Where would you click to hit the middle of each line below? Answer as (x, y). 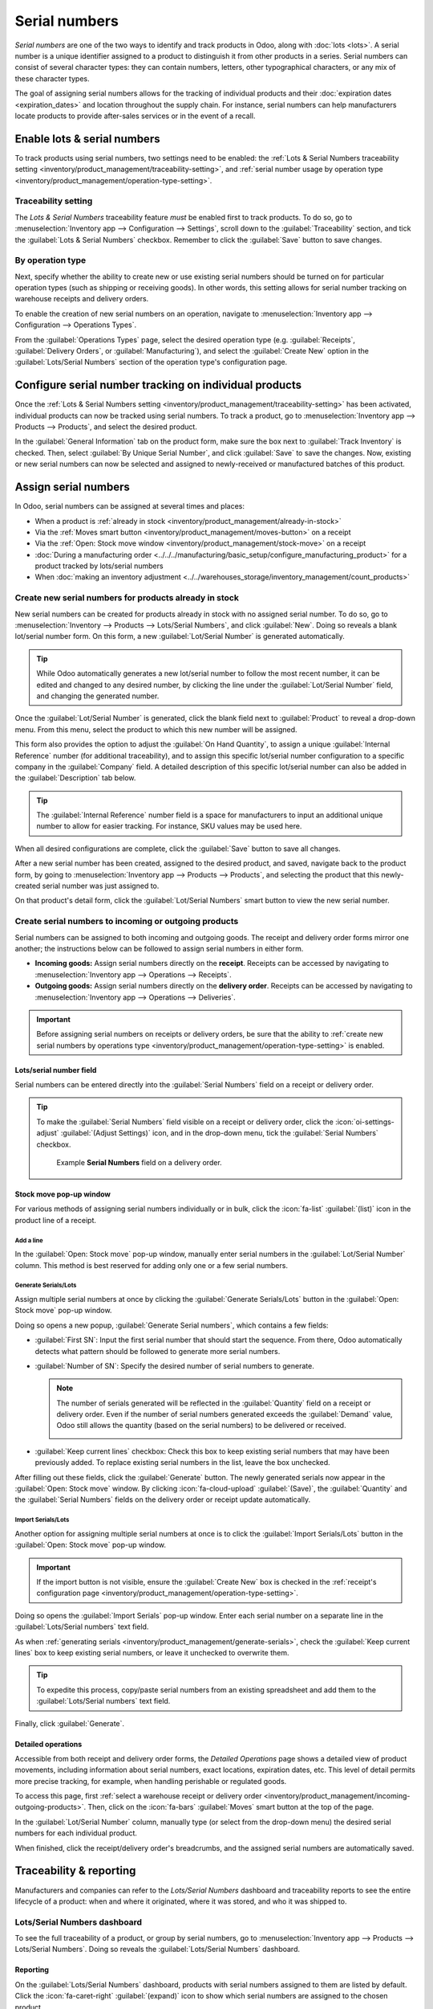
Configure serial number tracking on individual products (158, 385)
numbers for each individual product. (76, 1833)
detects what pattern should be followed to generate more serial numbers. (158, 1351)
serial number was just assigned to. (101, 886)
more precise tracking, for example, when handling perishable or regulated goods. (151, 1781)
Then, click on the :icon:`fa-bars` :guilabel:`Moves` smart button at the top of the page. (231, 1807)
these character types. (52, 78)
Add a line (29, 1240)
